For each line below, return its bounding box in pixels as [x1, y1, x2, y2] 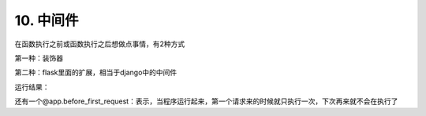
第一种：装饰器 [14, 53, 63, 63]
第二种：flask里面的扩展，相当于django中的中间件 [14, 67, 177, 78]
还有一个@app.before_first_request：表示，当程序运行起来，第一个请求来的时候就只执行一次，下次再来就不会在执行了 [14, 96, 398, 106]
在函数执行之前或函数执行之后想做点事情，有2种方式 [14, 39, 185, 49]
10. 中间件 [14, 12, 79, 29]
